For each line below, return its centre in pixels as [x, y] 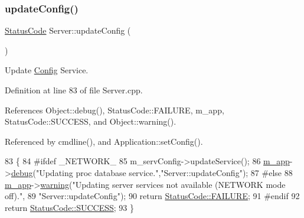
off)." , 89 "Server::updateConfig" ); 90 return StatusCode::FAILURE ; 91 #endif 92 [152, 196]
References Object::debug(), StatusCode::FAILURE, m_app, [115, 110]
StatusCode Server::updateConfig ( [68, 30]
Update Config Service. [47, 70]
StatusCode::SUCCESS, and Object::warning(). [91, 121]
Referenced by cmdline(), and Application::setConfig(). [104, 141]
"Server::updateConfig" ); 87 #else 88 [227, 172]
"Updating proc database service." [97, 172]
